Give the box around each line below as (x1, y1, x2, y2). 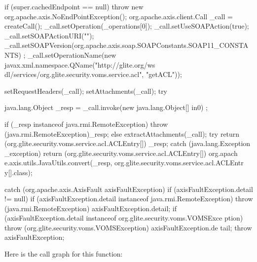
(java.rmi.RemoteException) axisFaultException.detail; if (4, 203, 177, 213)
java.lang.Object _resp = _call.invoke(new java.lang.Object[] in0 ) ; (4, 102, 208, 112)
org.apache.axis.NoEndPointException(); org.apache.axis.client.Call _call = (4, 11, 233, 21)
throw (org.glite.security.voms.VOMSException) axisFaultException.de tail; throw (4, 222, 252, 232)
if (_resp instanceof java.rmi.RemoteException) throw (4, 118, 168, 129)
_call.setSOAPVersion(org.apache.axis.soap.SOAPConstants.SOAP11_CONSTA (4, 40, 249, 50)
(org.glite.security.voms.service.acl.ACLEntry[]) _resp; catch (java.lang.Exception (4, 138, 251, 149)
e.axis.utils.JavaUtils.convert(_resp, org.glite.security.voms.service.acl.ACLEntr (4, 157, 244, 168)
